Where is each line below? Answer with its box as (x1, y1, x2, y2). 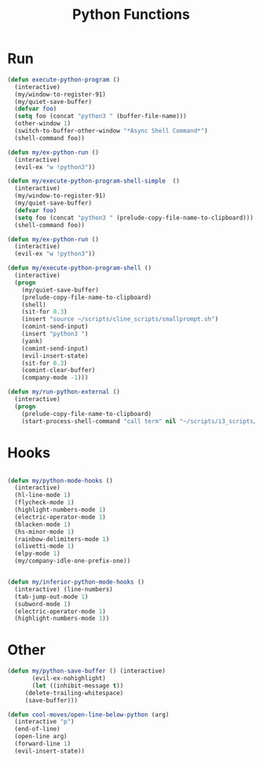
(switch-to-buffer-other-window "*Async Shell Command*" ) (14, 127, 209, 135)
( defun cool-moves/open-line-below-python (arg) (7, 710, 170, 719)
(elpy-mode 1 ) (14, 550, 60, 558)
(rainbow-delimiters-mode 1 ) (14, 535, 110, 543)
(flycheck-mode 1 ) (14, 499, 75, 506)
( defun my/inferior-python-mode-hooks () (7, 578, 145, 586)
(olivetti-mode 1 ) (14, 543, 75, 550)
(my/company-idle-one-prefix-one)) (14, 557, 131, 565)
